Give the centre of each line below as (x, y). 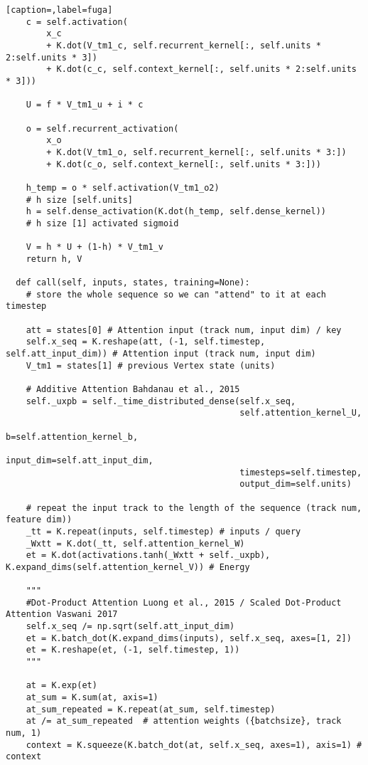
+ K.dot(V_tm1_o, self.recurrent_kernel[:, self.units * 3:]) (196, 152)
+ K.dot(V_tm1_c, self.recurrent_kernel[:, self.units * (184, 45)
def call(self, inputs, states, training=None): (133, 283)
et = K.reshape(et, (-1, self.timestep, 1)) (133, 650)
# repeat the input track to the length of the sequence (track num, (194, 508)
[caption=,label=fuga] (59, 10)
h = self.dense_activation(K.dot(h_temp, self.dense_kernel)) (176, 212)
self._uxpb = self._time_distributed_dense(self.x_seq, (161, 401)
